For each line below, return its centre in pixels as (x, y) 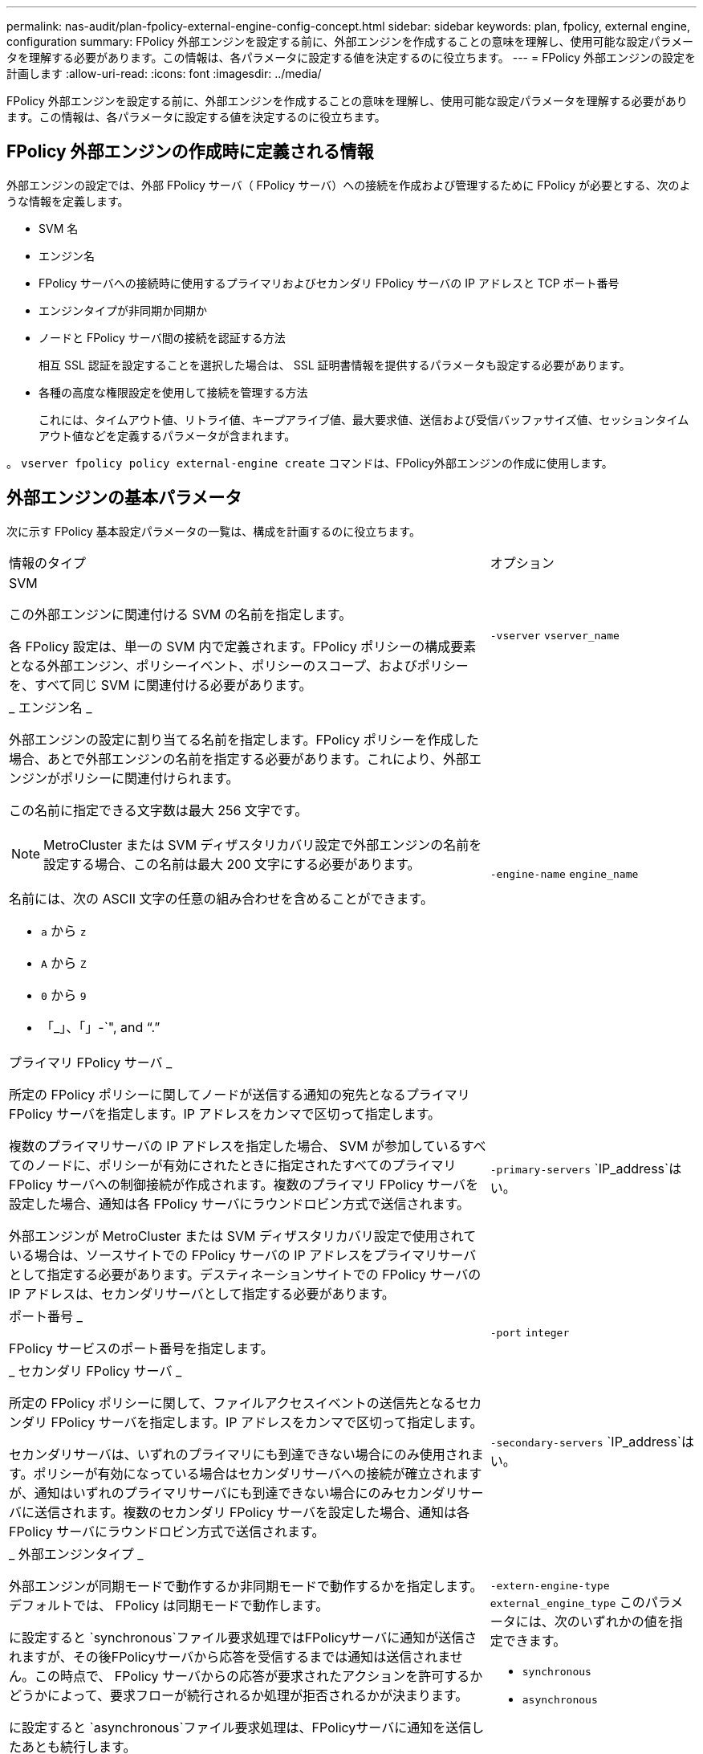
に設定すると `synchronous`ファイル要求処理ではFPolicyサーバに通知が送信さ (243, 1637)
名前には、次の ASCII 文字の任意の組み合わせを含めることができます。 (221, 898)
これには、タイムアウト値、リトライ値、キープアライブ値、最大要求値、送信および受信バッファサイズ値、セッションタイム (364, 419)
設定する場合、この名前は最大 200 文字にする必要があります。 (232, 864)
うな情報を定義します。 (68, 201)
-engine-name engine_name (564, 874)
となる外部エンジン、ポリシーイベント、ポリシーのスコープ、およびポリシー (239, 665)
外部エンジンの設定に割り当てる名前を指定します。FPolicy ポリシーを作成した (244, 739)
